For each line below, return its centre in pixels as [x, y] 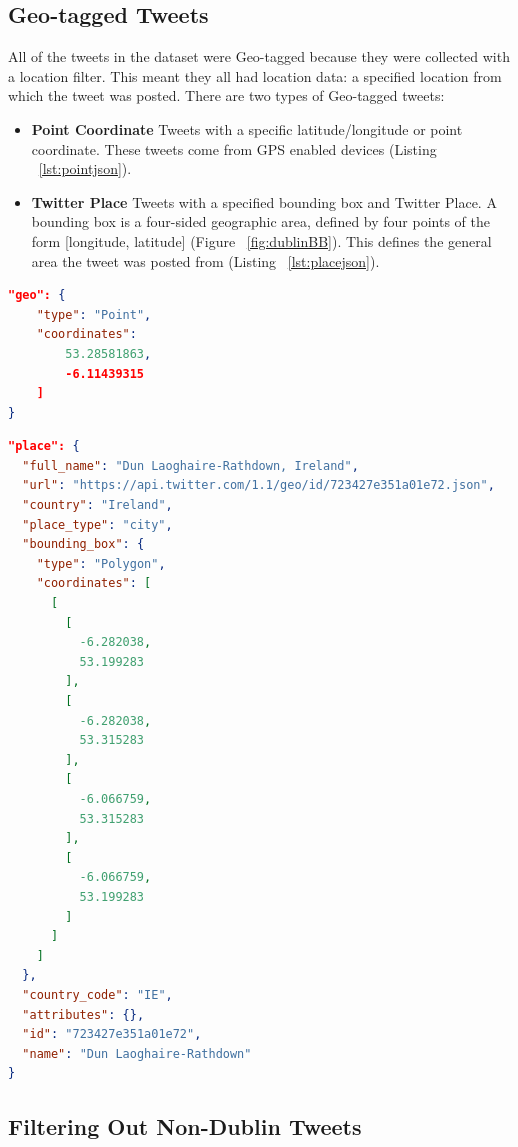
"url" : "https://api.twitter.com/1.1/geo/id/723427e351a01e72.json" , [258, 485]
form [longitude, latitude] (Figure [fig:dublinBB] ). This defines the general [261, 240]
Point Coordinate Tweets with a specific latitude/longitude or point [247, 128]
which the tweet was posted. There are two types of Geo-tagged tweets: [226, 95]
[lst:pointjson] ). [85, 168]
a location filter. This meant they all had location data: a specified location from [255, 75]
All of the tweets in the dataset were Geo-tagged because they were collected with [259, 56]
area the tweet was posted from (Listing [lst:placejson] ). [205, 260]
